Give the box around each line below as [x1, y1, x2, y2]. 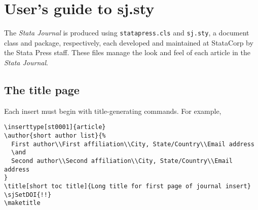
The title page [4, 81, 80, 97]
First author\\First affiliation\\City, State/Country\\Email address [11, 140, 254, 148]
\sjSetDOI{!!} [4, 191, 52, 198]
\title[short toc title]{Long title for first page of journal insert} [4, 182, 251, 190]
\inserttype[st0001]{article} [4, 123, 106, 131]
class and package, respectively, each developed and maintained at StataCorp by [4, 37, 253, 48]
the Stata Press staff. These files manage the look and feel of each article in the [4, 47, 250, 58]
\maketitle [4, 199, 41, 207]
